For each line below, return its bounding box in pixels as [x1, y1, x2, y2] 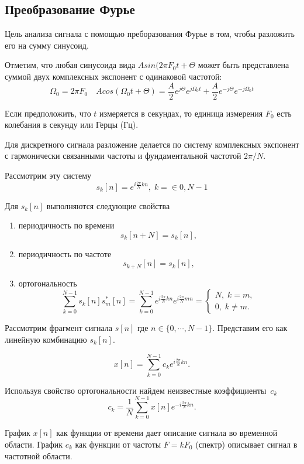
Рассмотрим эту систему [5, 169, 92, 182]
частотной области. [5, 449, 72, 462]
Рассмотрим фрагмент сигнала [5, 322, 113, 334]
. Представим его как [212, 322, 288, 334]
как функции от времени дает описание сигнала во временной [56, 427, 278, 439]
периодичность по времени [18, 219, 115, 231]
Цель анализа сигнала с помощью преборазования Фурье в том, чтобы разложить [5, 28, 295, 40]
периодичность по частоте [18, 247, 112, 260]
